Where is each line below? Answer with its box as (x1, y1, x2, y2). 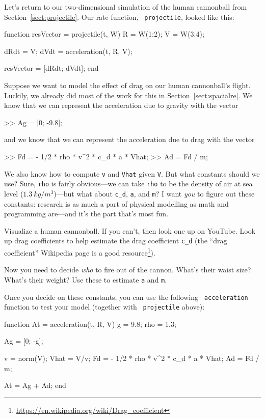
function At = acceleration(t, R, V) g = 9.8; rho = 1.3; (4, 318, 176, 329)
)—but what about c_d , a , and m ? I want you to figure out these (54, 188, 255, 199)
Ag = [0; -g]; (4, 336, 43, 346)
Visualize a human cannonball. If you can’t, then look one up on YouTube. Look (4, 225, 256, 236)
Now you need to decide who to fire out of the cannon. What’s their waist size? (4, 264, 251, 275)
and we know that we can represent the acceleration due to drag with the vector (4, 134, 255, 145)
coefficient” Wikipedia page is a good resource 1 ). (4, 246, 155, 258)
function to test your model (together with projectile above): (4, 301, 205, 312)
